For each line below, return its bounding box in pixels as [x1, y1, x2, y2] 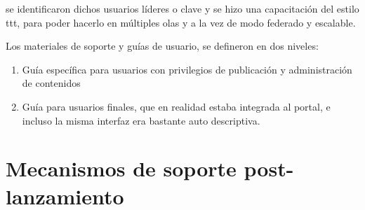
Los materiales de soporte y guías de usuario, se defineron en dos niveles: [6, 38, 319, 53]
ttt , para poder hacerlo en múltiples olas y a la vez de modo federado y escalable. [6, 15, 356, 29]
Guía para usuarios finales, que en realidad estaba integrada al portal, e [22, 99, 331, 113]
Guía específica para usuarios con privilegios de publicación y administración [22, 62, 352, 76]
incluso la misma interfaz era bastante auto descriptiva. [22, 113, 260, 127]
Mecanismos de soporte [6, 154, 237, 183]
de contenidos [22, 76, 81, 90]
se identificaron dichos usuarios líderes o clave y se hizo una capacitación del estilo [6, 1, 359, 15]
